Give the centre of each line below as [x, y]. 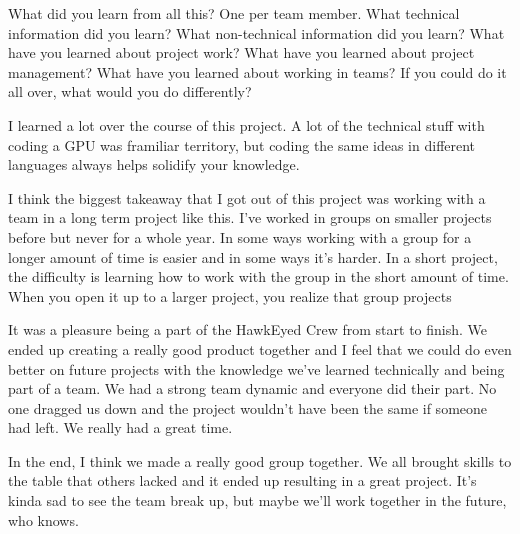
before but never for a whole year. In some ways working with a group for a [240, 236]
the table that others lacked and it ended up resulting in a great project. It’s [242, 480]
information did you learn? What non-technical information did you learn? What [256, 32]
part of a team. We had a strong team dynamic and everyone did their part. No [252, 388]
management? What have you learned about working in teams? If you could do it [257, 71]
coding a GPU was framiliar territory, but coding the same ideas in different [242, 144]
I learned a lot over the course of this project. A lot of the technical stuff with [246, 124]
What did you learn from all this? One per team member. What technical [234, 13]
